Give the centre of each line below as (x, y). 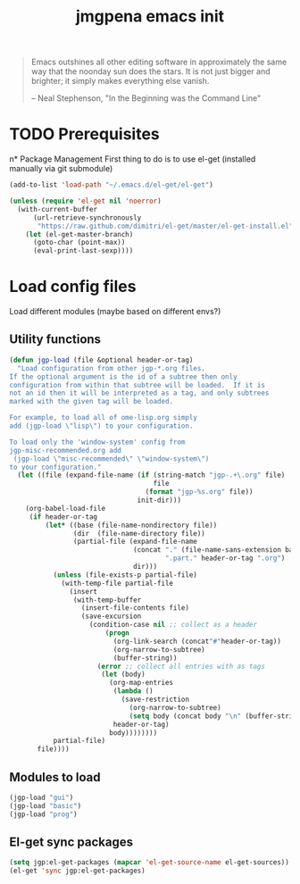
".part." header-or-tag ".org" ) (225, 559)
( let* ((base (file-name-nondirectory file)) (131, 525)
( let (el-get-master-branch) (79, 234)
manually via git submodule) (61, 169)
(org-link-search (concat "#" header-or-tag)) (197, 641)
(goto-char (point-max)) (79, 243)
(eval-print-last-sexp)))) (83, 251)
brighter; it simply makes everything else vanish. (120, 81)
